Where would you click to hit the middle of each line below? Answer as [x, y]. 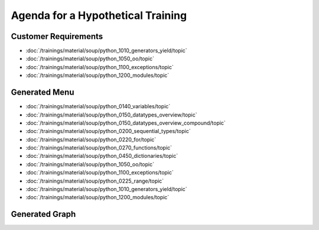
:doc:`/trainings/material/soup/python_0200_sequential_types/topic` [108, 131]
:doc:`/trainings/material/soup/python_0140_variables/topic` [98, 106]
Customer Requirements [57, 36]
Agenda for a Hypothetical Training [99, 15]
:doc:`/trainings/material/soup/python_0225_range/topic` [95, 181]
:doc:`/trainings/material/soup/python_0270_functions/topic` [99, 148]
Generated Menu [43, 93]
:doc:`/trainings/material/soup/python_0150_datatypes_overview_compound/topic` [126, 123]
